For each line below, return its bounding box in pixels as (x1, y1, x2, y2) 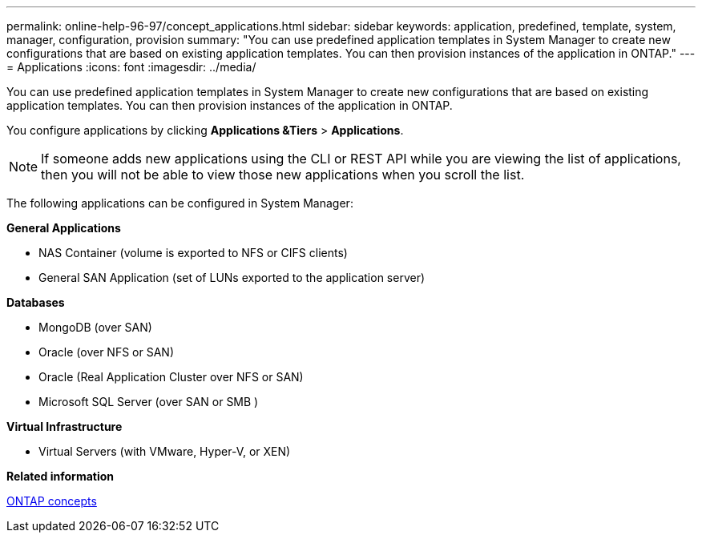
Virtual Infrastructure (6, 420, 123, 433)
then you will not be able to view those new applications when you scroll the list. (41, 167, 525, 183)
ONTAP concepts (6, 494, 97, 508)
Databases (6, 296, 65, 309)
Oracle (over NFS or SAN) (38, 345, 174, 359)
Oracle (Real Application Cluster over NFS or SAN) (38, 370, 304, 384)
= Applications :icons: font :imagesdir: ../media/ (6, 60, 256, 74)
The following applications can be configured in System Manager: (6, 196, 353, 210)
